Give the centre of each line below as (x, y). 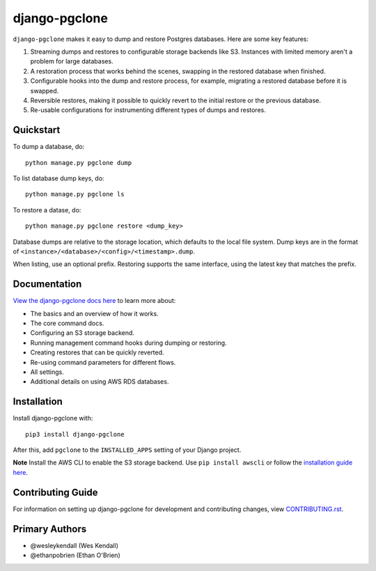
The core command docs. (67, 323)
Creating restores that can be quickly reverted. (97, 352)
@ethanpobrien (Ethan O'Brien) (76, 555)
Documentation (47, 284)
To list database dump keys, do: (58, 178)
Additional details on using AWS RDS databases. (100, 382)
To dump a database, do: (49, 147)
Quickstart (37, 130)
